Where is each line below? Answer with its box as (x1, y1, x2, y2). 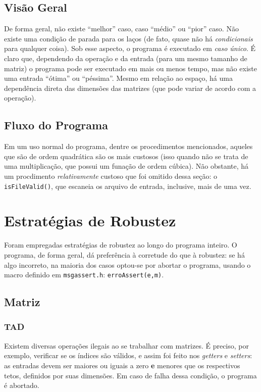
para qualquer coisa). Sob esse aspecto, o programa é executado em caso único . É (4, 43, 255, 54)
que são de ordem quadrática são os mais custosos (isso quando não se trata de (4, 151, 248, 161)
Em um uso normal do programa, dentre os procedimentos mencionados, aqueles (4, 141, 253, 152)
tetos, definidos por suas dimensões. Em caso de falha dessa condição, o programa (4, 370, 257, 380)
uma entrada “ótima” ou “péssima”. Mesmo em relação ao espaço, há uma (4, 73, 233, 83)
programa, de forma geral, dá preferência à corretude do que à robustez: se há (4, 249, 245, 260)
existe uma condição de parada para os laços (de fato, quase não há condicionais (4, 33, 253, 43)
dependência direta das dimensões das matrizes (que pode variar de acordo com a (4, 82, 256, 93)
